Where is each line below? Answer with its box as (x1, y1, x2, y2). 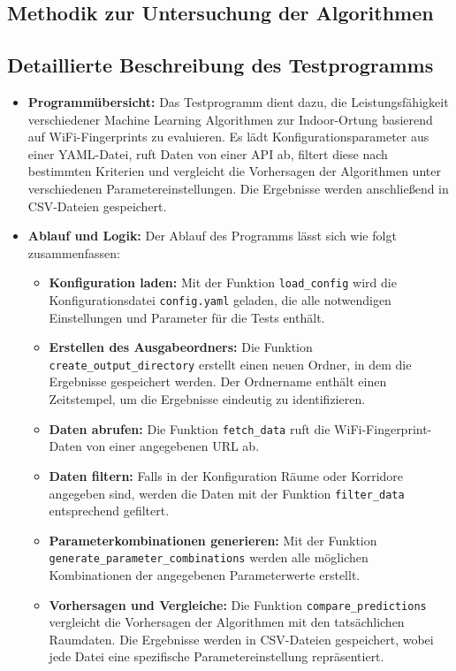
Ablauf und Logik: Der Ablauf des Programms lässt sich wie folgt (27, 226, 397, 245)
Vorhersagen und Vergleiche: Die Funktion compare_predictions (49, 595, 427, 614)
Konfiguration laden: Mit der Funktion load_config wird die (49, 273, 397, 292)
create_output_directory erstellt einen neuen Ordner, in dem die (49, 355, 412, 373)
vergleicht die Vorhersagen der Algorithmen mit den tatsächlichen (49, 613, 405, 631)
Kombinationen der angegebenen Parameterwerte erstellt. (49, 566, 361, 584)
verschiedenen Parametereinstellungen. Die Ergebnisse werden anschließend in (27, 179, 449, 197)
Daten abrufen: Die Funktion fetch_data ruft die (49, 419, 331, 438)
